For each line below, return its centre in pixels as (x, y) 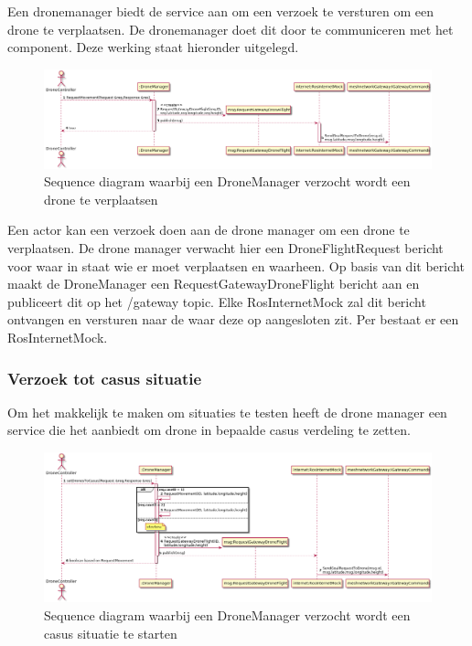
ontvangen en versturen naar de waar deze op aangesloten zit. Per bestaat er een (233, 319)
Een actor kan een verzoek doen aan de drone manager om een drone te (209, 230)
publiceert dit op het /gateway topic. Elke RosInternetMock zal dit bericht (217, 301)
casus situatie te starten (111, 633)
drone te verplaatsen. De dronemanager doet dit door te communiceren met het (231, 29)
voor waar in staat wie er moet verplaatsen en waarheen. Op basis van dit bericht (236, 265)
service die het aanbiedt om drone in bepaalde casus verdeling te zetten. (209, 430)
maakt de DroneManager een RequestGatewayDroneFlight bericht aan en (214, 284)
